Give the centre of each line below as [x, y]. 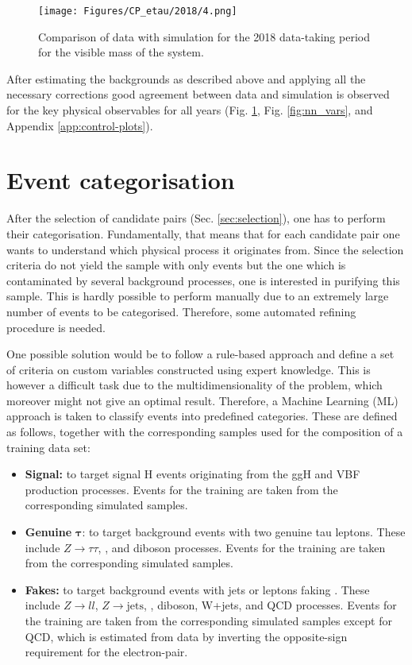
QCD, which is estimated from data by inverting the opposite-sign [186, 636]
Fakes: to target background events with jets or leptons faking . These [197, 589]
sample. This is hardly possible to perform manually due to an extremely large [198, 296]
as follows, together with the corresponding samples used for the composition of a [205, 432]
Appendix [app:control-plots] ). [80, 125]
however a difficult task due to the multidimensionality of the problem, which [194, 385]
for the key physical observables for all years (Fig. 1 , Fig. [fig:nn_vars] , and [190, 110]
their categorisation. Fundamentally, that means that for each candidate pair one [203, 233]
